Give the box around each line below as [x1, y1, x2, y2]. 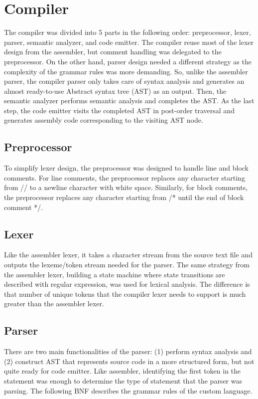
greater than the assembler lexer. [4, 298, 104, 309]
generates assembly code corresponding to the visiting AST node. [4, 115, 203, 125]
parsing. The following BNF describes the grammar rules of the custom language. [4, 385, 253, 396]
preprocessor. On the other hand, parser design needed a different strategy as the [4, 56, 252, 66]
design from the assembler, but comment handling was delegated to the [4, 46, 222, 57]
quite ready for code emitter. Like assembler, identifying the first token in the [4, 366, 241, 376]
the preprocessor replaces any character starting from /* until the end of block [4, 192, 244, 202]
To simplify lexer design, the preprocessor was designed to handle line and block [4, 163, 249, 173]
